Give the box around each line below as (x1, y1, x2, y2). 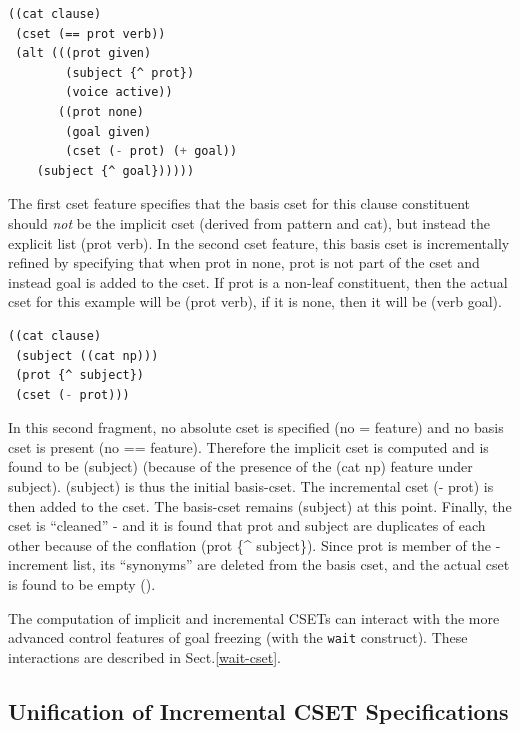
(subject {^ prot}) (65, 65, 195, 80)
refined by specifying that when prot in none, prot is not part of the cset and (8, 252, 480, 273)
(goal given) (65, 124, 152, 139)
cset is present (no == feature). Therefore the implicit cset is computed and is (8, 436, 489, 457)
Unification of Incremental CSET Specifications (8, 695, 509, 726)
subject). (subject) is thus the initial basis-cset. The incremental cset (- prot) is (8, 476, 494, 497)
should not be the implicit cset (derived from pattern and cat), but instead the (8, 212, 491, 233)
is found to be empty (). (8, 574, 156, 595)
